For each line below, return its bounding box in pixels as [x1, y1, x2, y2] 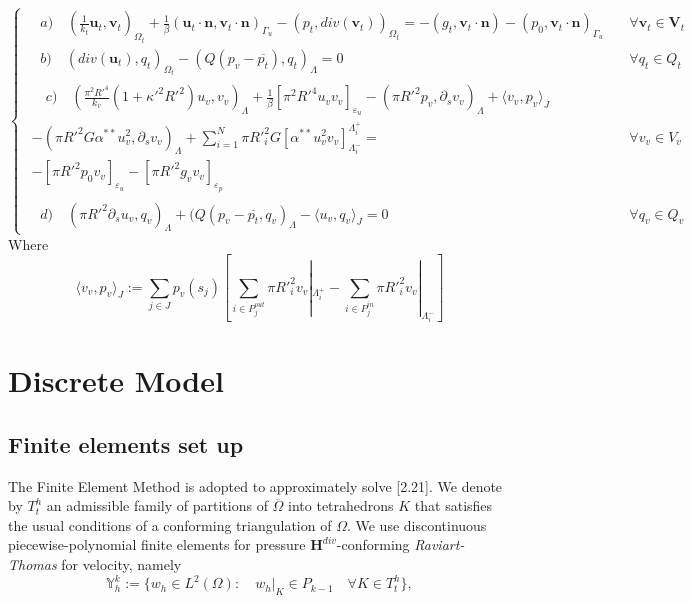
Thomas [8, 554, 57, 575]
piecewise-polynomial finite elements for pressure [8, 534, 306, 555]
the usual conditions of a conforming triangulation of [8, 514, 332, 535]
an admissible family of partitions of [46, 495, 268, 516]
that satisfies [414, 495, 493, 516]
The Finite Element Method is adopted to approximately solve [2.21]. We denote [8, 475, 503, 496]
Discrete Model [8, 360, 224, 401]
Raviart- [414, 534, 465, 555]
